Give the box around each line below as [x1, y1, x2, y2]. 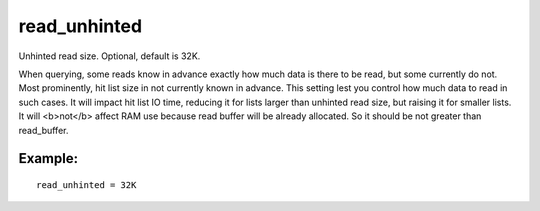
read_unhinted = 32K [36, 179, 137, 190]
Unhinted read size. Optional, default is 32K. [18, 50, 201, 62]
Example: [18, 150, 79, 167]
